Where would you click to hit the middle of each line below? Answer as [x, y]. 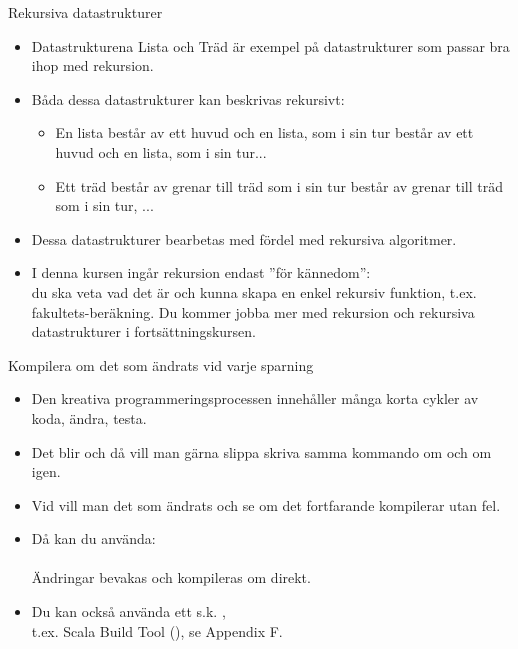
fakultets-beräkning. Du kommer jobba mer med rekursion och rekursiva [253, 311]
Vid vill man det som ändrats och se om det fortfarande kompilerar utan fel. [266, 504]
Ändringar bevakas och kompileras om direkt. [171, 577]
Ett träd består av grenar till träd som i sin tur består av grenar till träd [279, 185]
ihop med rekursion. [92, 65]
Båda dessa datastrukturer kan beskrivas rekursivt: [188, 98]
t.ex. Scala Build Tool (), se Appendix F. [157, 630]
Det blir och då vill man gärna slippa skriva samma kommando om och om [261, 451]
